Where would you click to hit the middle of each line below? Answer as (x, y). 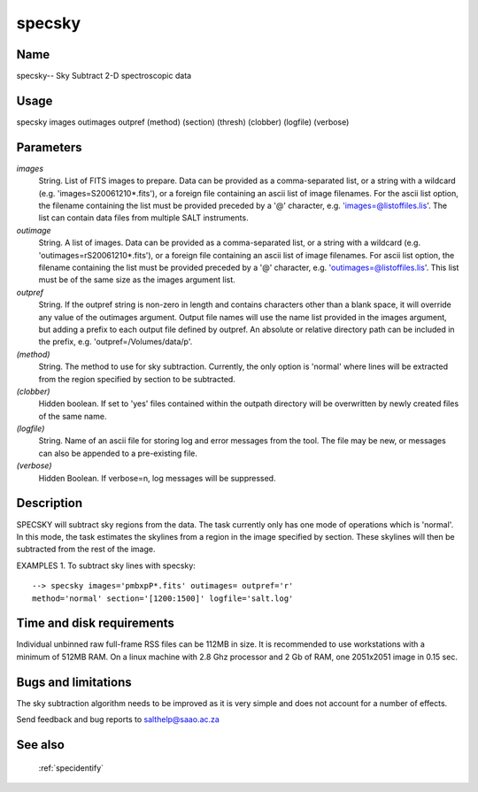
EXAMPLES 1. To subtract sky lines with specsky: (106, 565)
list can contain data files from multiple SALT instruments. (143, 218)
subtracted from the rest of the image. (86, 550)
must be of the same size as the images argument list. (137, 280)
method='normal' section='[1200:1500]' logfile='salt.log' (163, 598)
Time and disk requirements (95, 623)
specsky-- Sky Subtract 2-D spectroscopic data (104, 76)
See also (41, 745)
